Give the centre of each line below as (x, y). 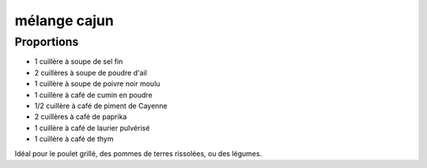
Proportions (47, 42)
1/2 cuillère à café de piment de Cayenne (101, 106)
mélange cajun (64, 21)
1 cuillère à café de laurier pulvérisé (92, 128)
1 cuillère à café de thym (74, 139)
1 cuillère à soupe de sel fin (79, 62)
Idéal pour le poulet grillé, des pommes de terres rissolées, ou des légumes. (138, 153)
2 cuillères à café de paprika (81, 117)
